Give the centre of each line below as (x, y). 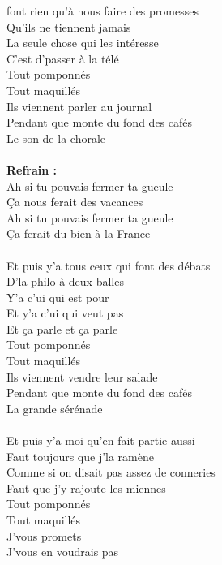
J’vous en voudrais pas (63, 552)
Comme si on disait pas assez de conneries (111, 472)
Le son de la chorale (56, 138)
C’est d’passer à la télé (63, 58)
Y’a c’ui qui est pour (58, 297)
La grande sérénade (55, 408)
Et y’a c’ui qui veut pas (65, 313)
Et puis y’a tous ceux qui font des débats (109, 265)
